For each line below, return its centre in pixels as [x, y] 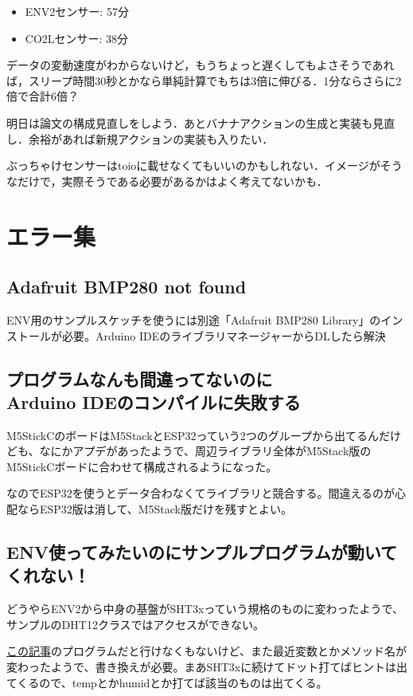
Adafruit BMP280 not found [127, 287]
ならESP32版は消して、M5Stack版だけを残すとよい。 [155, 509]
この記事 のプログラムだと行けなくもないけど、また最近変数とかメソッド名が [206, 651]
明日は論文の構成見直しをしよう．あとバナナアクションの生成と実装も [190, 122]
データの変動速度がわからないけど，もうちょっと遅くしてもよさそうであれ [201, 65]
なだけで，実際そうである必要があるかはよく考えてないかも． [167, 181]
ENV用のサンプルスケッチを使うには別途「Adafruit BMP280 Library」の [194, 319]
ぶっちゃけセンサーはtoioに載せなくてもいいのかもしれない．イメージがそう [205, 165]
